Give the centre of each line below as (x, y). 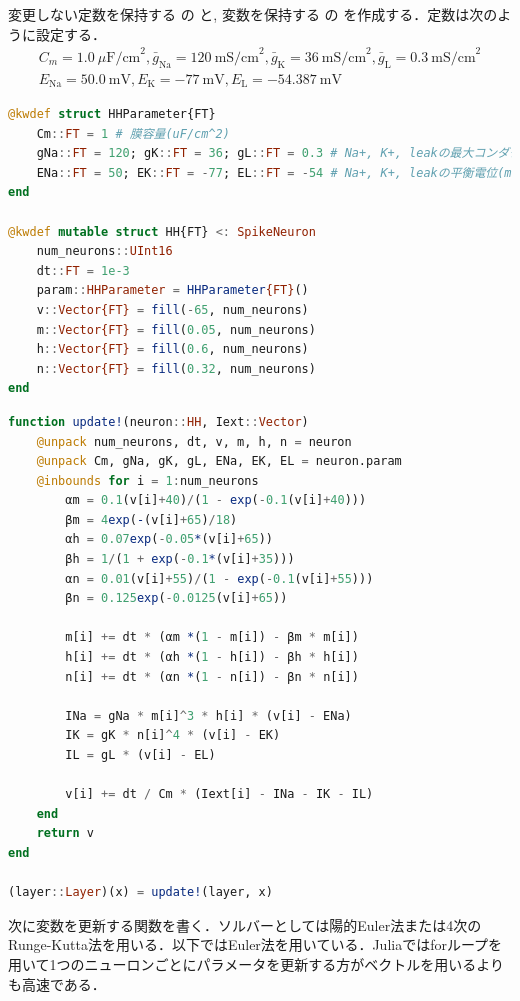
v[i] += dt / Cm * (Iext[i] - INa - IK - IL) (219, 794)
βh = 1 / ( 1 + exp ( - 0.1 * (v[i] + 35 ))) (180, 559)
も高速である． (57, 983)
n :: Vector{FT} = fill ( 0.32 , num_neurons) (176, 368)
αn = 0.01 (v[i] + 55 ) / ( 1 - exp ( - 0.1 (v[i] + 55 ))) (219, 578)
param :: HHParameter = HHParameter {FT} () (172, 290)
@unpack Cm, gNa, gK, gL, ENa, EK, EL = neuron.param (219, 461)
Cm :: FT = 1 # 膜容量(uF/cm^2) (133, 133)
